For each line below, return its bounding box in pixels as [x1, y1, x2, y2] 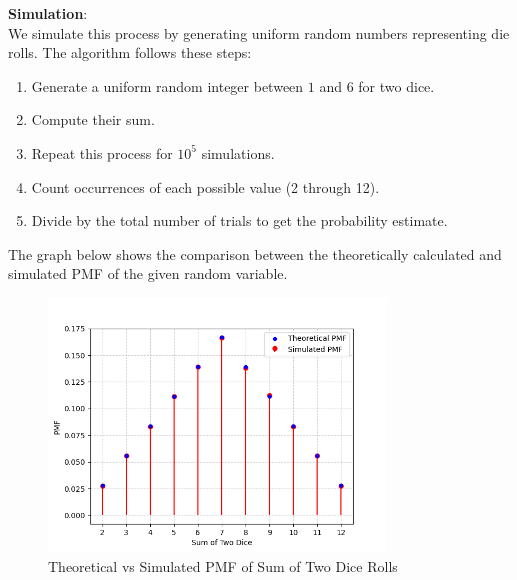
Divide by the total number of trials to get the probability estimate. [31, 210, 448, 231]
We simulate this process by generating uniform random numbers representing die [8, 22, 510, 43]
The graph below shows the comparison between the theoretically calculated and [8, 243, 502, 264]
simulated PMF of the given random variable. [8, 263, 288, 284]
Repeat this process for [31, 142, 173, 163]
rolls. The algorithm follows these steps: [8, 42, 252, 63]
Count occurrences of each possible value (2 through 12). [31, 176, 380, 197]
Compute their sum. [31, 109, 155, 130]
